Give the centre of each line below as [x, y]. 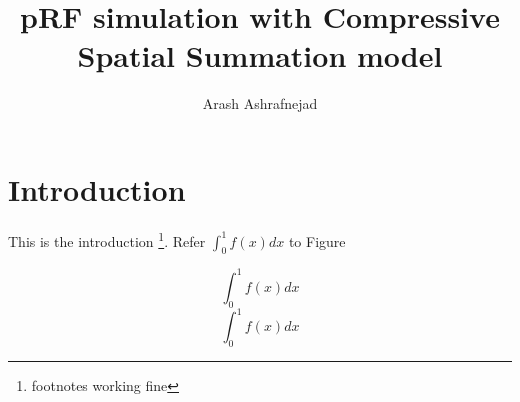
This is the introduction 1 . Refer [107, 239]
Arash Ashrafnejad [260, 103]
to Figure [317, 240]
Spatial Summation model [260, 55]
